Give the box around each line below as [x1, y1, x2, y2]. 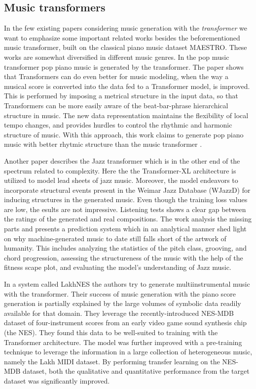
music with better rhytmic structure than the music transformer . [4, 139, 202, 149]
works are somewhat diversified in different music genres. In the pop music [4, 51, 229, 62]
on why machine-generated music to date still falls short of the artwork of [4, 233, 226, 243]
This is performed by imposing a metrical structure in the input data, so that [4, 90, 238, 101]
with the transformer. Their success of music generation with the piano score [4, 288, 236, 299]
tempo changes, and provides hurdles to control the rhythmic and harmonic [4, 120, 232, 130]
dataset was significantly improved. [4, 375, 110, 386]
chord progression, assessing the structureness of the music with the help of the [4, 252, 243, 262]
